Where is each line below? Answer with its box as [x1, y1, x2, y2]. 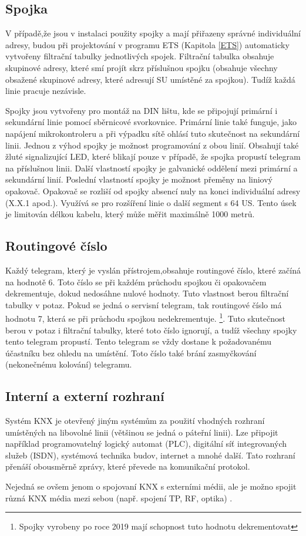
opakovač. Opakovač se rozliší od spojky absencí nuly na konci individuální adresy [5, 184, 301, 197]
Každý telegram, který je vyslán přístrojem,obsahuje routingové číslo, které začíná [5, 264, 301, 276]
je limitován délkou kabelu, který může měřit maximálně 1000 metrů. [5, 208, 255, 220]
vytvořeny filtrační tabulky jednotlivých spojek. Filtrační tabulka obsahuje [5, 50, 274, 62]
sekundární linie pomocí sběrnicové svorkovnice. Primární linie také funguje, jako [5, 116, 297, 128]
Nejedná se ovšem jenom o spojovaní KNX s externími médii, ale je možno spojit [5, 480, 297, 493]
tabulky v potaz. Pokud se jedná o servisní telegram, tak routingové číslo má [5, 298, 282, 311]
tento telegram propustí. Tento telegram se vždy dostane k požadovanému [5, 335, 271, 348]
